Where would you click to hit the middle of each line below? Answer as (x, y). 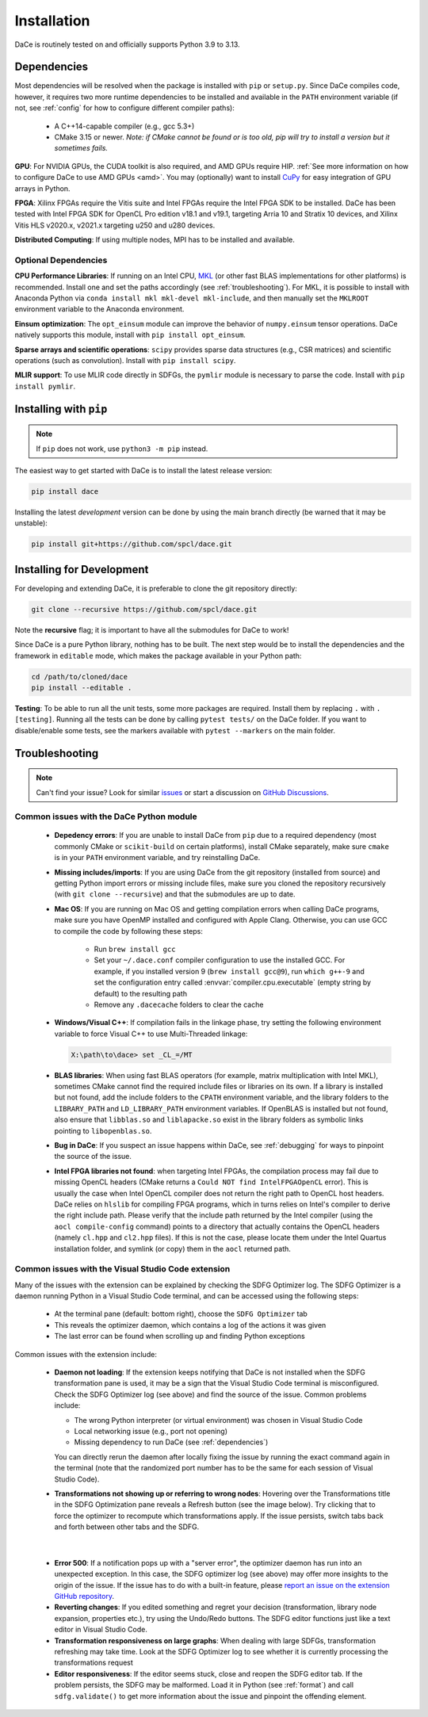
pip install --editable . (82, 687)
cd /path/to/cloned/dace (80, 677)
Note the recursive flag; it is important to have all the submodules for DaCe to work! (152, 629)
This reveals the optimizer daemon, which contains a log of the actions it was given (190, 1325)
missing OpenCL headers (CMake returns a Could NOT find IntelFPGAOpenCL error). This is (211, 1182)
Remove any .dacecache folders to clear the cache (179, 1004)
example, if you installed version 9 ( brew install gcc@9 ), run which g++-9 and (229, 971)
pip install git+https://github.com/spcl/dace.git (132, 544)
